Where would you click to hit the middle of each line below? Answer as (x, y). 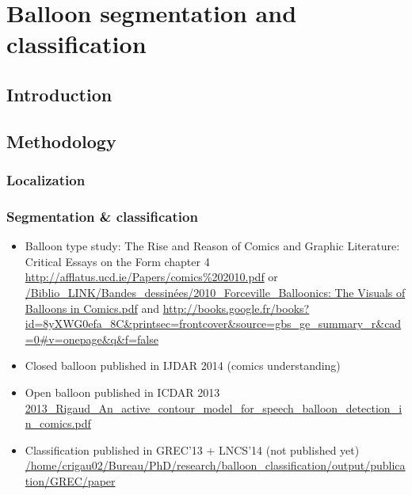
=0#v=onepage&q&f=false (92, 339)
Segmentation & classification (102, 216)
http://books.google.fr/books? (236, 308)
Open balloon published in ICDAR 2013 (122, 392)
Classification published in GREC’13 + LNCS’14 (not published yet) (192, 449)
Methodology (61, 141)
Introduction (59, 94)
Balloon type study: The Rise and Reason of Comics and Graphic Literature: (212, 246)
